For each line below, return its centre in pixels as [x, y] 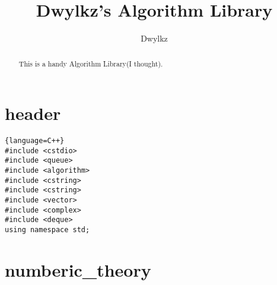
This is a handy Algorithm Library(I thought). [91, 63]
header [33, 113]
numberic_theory [78, 269]
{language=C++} [35, 141]
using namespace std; [47, 230]
